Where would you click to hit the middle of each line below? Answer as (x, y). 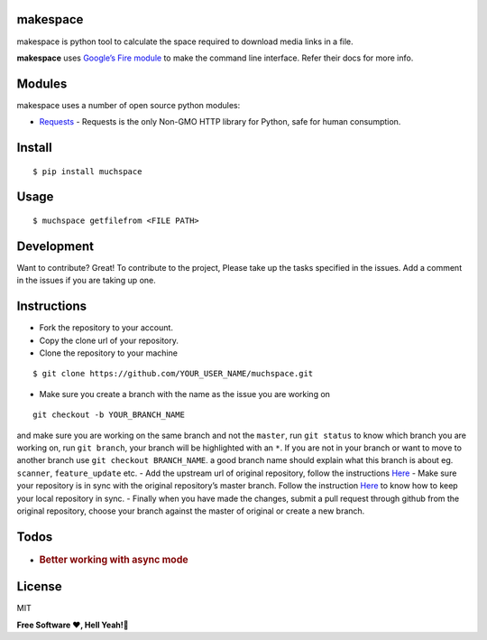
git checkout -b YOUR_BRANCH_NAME (109, 415)
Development (55, 246)
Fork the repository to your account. (106, 328)
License (39, 587)
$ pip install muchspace (87, 171)
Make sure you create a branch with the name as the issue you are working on (185, 394)
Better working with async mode (114, 560)
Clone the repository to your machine (108, 353)
